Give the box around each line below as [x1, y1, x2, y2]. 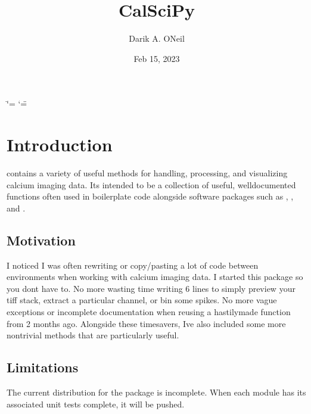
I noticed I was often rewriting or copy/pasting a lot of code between [7, 259, 259, 271]
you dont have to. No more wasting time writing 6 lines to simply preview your [7, 282, 296, 294]
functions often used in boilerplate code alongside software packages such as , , [7, 190, 294, 203]
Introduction [7, 132, 113, 157]
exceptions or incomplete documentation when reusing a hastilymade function [7, 305, 291, 317]
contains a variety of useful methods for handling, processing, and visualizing [7, 167, 288, 179]
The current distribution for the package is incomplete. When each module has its [7, 385, 306, 398]
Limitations [7, 358, 79, 376]
